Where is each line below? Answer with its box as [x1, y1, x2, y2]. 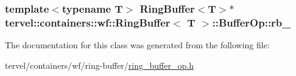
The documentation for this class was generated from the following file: [5, 39, 270, 51]
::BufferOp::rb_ [212, 14, 291, 30]
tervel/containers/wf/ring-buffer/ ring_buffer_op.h [5, 59, 194, 71]
